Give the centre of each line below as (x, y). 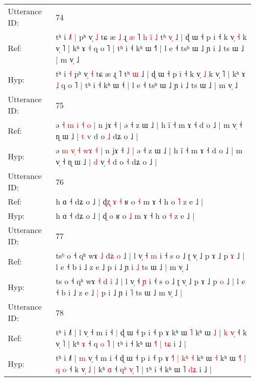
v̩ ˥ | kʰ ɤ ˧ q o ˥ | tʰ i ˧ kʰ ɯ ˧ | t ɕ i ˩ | (121, 343)
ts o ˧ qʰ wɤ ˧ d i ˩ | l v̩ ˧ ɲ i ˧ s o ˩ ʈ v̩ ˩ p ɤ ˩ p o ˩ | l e (150, 281)
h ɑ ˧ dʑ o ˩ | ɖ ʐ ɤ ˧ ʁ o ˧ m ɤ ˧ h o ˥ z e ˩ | (129, 201)
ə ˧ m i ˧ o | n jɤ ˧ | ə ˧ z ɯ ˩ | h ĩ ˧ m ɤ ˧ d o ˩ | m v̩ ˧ (149, 125)
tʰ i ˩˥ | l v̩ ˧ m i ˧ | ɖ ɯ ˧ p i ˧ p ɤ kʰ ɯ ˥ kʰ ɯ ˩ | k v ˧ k (151, 332)
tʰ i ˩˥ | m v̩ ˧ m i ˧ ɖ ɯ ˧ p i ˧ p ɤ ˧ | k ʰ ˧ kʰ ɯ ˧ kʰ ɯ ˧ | (151, 358)
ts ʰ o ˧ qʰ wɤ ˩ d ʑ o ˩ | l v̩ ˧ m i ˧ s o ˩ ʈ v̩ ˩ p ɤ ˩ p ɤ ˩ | (150, 255)
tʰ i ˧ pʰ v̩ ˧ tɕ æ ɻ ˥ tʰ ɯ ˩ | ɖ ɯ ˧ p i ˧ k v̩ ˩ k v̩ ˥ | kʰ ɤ (151, 73)
